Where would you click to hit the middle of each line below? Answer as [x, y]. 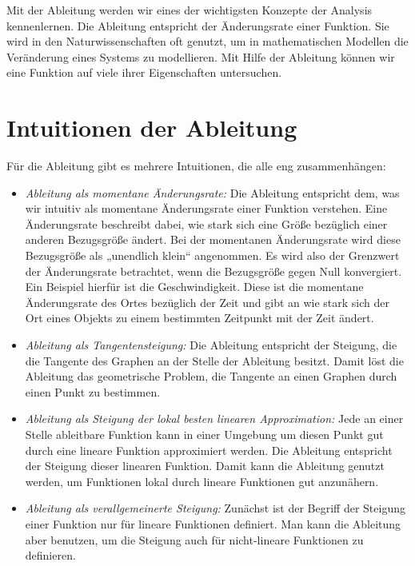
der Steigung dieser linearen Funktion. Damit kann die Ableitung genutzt [205, 466]
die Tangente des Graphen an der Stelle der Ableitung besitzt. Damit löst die [214, 360]
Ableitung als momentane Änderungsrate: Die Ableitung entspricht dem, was [212, 192]
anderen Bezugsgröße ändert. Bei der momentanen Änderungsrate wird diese [213, 239]
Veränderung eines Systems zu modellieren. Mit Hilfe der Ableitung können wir [201, 56]
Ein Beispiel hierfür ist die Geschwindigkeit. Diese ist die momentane [194, 287]
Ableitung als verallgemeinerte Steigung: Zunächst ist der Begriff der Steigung [215, 508]
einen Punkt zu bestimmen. [93, 391]
